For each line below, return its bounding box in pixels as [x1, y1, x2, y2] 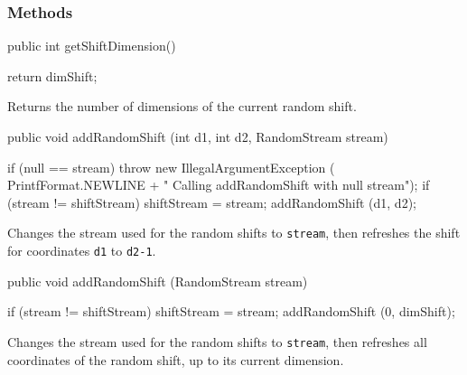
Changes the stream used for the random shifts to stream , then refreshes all [7, 332, 427, 351]
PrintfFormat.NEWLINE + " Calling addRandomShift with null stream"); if [7, 175, 430, 194]
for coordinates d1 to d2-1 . [7, 241, 156, 260]
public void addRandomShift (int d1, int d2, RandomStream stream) [7, 127, 388, 145]
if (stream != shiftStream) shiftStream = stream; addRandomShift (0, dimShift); [7, 302, 455, 321]
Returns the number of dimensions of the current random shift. [7, 97, 357, 116]
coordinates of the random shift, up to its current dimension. [7, 350, 344, 369]
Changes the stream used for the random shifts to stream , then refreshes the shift [7, 223, 461, 242]
